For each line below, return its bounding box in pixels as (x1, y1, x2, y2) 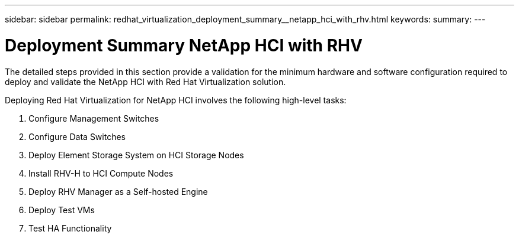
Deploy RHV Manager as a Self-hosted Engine (28, 186, 208, 197)
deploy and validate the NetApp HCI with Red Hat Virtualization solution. (5, 76, 286, 87)
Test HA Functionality (28, 223, 112, 233)
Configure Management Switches (28, 113, 159, 123)
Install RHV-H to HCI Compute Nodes (28, 168, 174, 178)
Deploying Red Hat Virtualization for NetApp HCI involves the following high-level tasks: (5, 94, 347, 105)
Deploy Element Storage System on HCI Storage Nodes (28, 149, 244, 160)
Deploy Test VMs (28, 204, 95, 215)
